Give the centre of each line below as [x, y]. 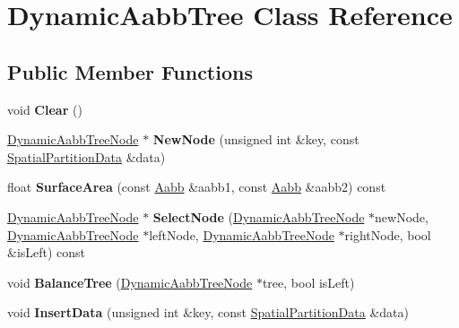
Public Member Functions [130, 71]
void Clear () [45, 109]
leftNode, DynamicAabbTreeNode [242, 234]
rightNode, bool [388, 234]
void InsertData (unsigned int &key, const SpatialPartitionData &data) [208, 312]
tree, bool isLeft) [308, 282]
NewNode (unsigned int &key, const [256, 139]
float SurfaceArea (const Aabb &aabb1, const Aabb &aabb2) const [197, 187]
